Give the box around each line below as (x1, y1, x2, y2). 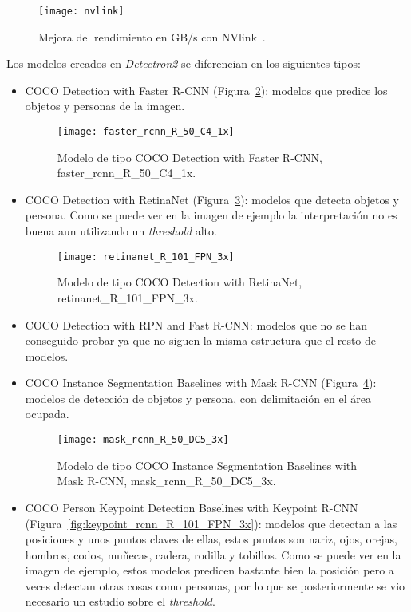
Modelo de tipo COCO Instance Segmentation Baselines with (57, 456, 358, 473)
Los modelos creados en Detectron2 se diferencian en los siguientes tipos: (6, 55, 361, 72)
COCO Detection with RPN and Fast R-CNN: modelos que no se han (25, 316, 367, 333)
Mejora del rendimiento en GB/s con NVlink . (38, 28, 266, 45)
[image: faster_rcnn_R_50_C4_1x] (57, 126, 235, 138)
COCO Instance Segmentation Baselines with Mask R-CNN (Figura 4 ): (25, 374, 377, 391)
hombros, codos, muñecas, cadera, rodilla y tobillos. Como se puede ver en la (25, 546, 401, 563)
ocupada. (25, 405, 69, 422)
